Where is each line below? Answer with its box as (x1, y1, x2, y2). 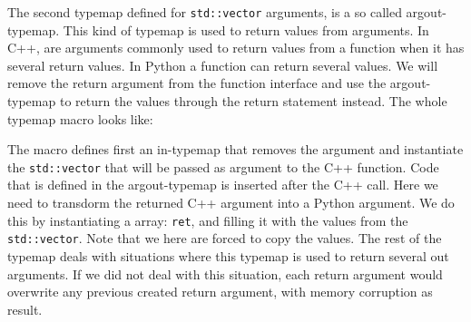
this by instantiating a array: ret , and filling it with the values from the (7, 210, 408, 229)
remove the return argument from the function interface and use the (7, 73, 387, 93)
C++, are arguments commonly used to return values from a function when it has (7, 38, 465, 57)
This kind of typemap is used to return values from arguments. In (63, 20, 429, 39)
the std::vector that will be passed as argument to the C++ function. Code (7, 157, 439, 176)
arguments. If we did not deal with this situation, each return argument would (7, 264, 443, 283)
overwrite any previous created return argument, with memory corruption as (7, 282, 433, 301)
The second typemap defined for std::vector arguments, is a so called (7, 3, 402, 21)
